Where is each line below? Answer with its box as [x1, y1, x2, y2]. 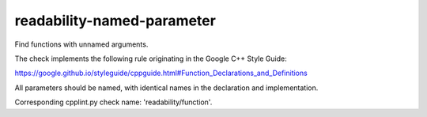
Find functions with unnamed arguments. [14, 40, 149, 49]
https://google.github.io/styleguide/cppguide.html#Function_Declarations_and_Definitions [14, 68, 308, 78]
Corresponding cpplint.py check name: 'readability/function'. [14, 97, 213, 107]
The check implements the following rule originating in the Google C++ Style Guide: [14, 54, 288, 63]
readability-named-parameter [14, 12, 217, 29]
